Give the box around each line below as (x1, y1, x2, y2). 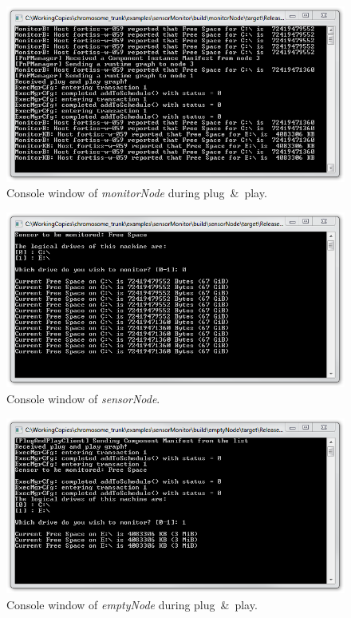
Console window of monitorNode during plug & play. (6, 184, 267, 201)
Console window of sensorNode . (6, 390, 160, 407)
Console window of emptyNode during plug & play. (6, 596, 258, 612)
